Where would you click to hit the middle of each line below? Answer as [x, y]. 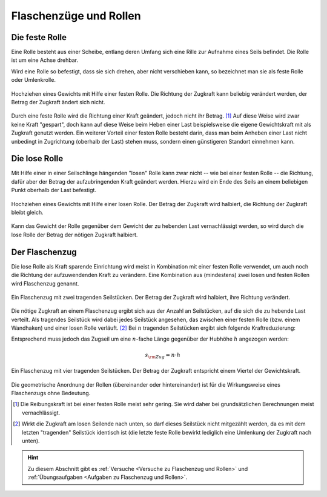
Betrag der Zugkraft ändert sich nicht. [58, 102]
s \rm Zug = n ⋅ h [163, 356]
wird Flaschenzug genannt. [45, 283]
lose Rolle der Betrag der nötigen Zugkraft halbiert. [74, 235]
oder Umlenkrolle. [33, 80]
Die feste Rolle [39, 37]
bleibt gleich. [27, 213]
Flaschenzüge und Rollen [76, 16]
